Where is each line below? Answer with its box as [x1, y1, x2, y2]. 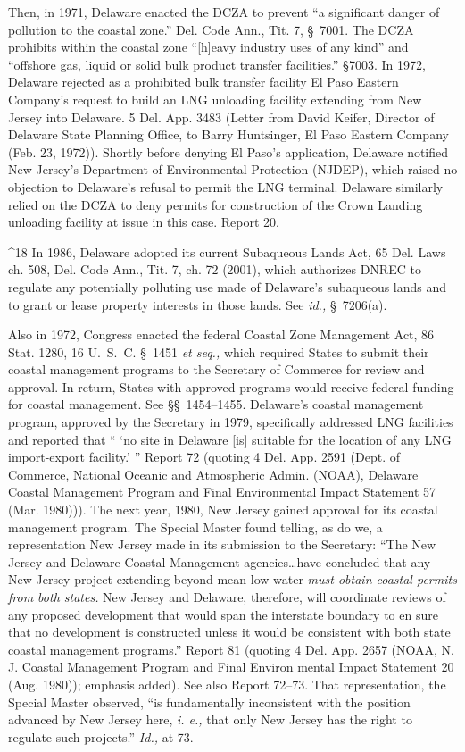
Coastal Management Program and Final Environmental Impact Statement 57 [8, 482, 436, 501]
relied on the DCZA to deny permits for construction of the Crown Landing [8, 195, 423, 213]
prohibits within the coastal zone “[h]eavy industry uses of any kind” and [8, 38, 409, 56]
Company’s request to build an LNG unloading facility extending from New [8, 89, 422, 108]
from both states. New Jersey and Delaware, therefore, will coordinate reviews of [8, 588, 446, 606]
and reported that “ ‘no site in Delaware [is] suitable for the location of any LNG [8, 430, 452, 448]
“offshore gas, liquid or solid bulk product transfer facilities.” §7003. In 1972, [8, 54, 426, 73]
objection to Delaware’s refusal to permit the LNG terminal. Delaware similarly [8, 177, 444, 196]
